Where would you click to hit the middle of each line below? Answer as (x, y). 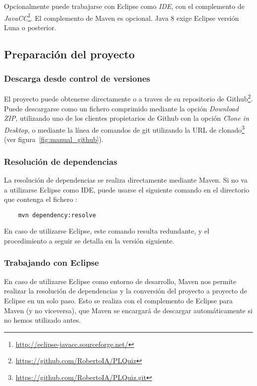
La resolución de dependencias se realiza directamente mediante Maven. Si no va (126, 179)
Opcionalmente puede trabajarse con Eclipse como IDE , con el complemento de (124, 6)
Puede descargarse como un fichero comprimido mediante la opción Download (121, 108)
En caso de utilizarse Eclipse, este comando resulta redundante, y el (107, 231)
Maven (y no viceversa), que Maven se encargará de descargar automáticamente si (128, 310)
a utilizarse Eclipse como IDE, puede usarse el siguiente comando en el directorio (127, 189)
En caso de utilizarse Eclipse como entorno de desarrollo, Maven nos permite (120, 281)
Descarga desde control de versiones (77, 78)
